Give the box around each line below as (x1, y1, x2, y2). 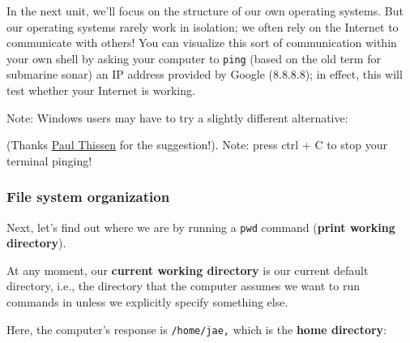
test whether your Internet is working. (6, 82, 195, 99)
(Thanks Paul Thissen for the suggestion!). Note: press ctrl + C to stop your (6, 136, 387, 153)
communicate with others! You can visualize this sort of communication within (6, 34, 397, 51)
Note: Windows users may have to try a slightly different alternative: (6, 109, 348, 126)
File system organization (6, 187, 170, 207)
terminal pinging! (6, 152, 92, 169)
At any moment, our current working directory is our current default (6, 261, 369, 278)
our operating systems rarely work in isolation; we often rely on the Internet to (6, 18, 399, 35)
